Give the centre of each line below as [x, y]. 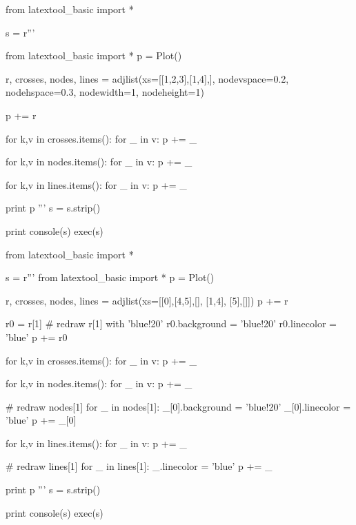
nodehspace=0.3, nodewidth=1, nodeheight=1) [105, 92]
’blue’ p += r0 [37, 337]
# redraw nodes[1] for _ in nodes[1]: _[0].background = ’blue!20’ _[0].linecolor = [178, 406]
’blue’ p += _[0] [41, 420]
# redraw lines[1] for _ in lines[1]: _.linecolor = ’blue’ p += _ [139, 466]
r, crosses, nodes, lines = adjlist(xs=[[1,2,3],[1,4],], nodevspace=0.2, [147, 78]
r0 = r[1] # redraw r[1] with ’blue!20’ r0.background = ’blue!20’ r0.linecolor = [171, 323]
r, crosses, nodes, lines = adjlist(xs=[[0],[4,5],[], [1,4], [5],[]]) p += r [147, 300]
